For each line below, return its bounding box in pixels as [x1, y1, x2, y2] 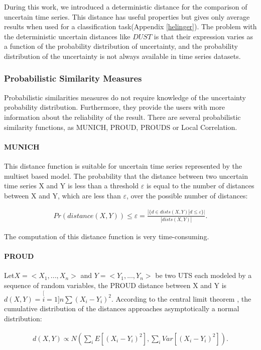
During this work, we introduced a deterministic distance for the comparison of [4, 2, 247, 12]
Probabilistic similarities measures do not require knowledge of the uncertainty [4, 92, 246, 102]
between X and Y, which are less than [4, 190, 121, 200]
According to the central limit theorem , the [115, 293, 251, 304]
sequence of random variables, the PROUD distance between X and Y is [4, 279, 227, 290]
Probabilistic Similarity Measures [4, 72, 142, 85]
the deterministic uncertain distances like [4, 31, 130, 41]
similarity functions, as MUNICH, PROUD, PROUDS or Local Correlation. [4, 121, 237, 132]
